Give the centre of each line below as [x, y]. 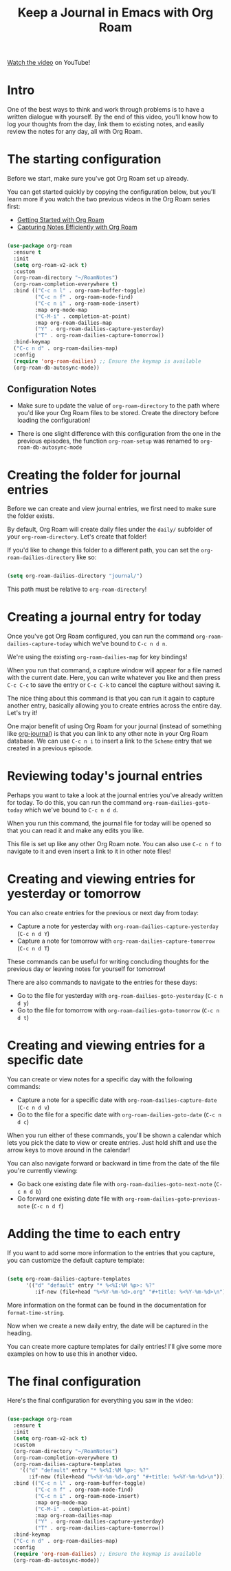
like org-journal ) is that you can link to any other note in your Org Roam [108, 734]
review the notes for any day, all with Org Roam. [75, 132]
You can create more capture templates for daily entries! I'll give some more [114, 1346]
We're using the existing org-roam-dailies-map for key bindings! [97, 657]
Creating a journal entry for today [104, 617]
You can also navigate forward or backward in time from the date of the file [113, 1163]
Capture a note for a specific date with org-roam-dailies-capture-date [117, 1100]
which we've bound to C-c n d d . [71, 810]
